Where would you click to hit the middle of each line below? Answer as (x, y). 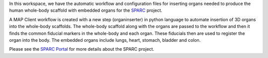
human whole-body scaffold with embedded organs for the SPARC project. (86, 10)
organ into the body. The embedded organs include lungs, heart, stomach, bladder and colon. (105, 40)
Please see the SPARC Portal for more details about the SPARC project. (82, 49)
